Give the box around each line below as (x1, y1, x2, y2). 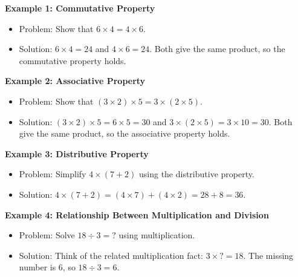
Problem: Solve (19, 229, 75, 241)
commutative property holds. (19, 54, 126, 67)
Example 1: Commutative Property (5, 2, 155, 14)
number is (19, 261, 56, 273)
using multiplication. (118, 229, 195, 241)
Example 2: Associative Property (5, 74, 146, 87)
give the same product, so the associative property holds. (19, 127, 230, 140)
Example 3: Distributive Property (5, 147, 149, 160)
